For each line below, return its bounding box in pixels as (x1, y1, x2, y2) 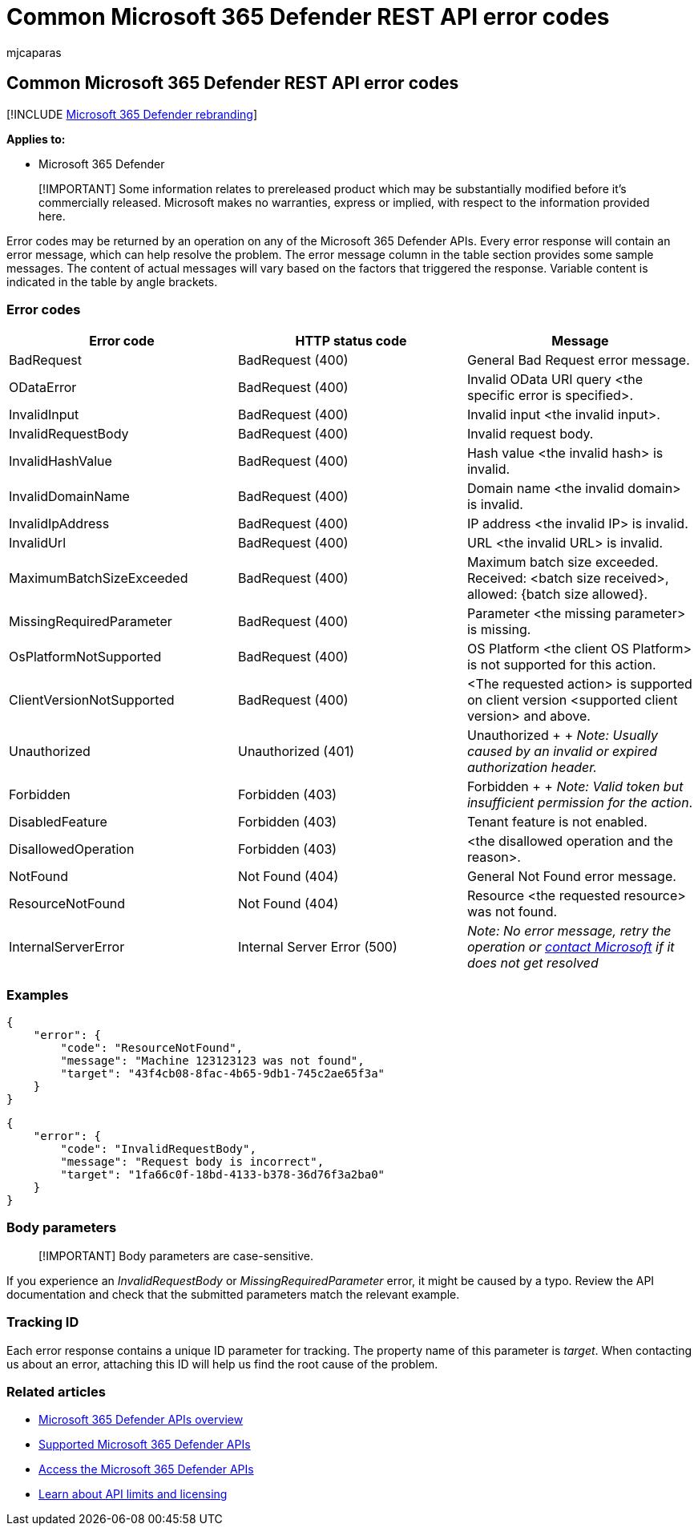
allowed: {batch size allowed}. (466, 586, 648, 603)
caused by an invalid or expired (466, 743, 657, 760)
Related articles (6, 1383, 106, 1400)
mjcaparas (6, 45, 62, 59)
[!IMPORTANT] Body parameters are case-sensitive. (38, 1248, 314, 1263)
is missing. (466, 621, 531, 638)
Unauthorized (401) (237, 743, 354, 760)
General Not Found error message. (466, 868, 676, 885)
